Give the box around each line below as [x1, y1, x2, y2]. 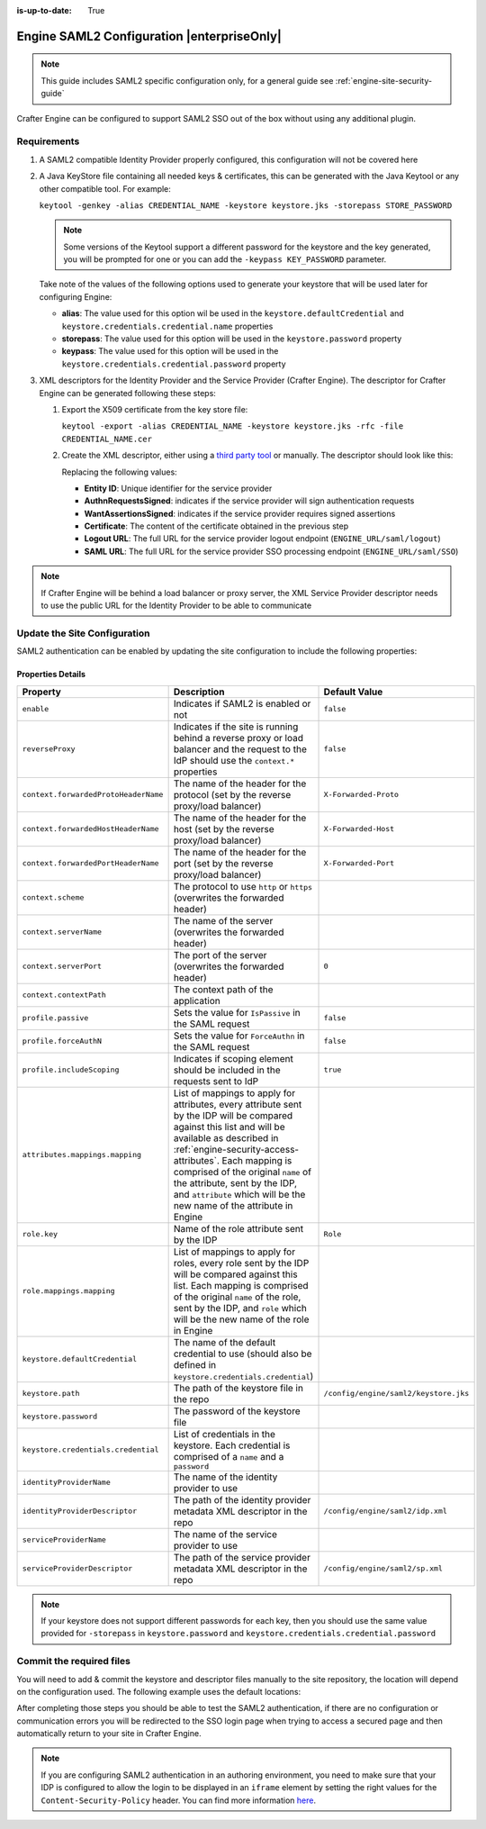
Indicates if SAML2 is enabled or [173, 697, 311, 710]
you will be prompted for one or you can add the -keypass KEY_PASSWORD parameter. [63, 254, 387, 265]
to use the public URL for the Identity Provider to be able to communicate [40, 600, 312, 611]
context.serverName [22, 928, 103, 937]
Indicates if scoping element [173, 1052, 294, 1064]
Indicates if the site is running [173, 720, 299, 733]
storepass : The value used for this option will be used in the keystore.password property [61, 333, 402, 344]
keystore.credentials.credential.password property [61, 358, 287, 369]
